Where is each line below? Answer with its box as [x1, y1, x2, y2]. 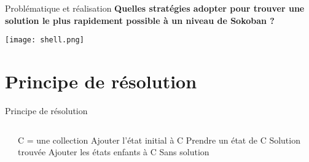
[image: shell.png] [5, 36, 84, 45]
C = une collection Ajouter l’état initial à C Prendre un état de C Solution [18, 133, 300, 146]
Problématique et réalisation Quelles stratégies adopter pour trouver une [5, 2, 305, 14]
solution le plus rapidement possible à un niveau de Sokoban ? [5, 13, 275, 26]
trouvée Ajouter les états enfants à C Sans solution [18, 145, 209, 158]
